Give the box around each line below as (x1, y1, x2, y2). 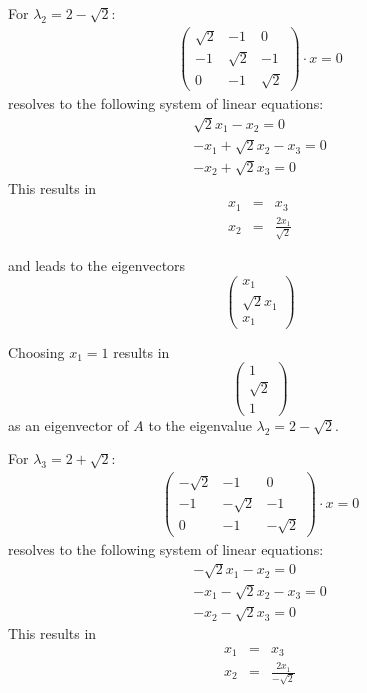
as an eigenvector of (8, 414, 129, 435)
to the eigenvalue (148, 414, 252, 435)
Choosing (8, 341, 65, 362)
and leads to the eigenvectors (8, 255, 186, 276)
